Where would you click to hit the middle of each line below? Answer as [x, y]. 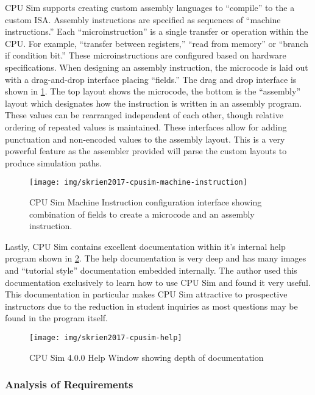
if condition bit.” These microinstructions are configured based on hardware [146, 55]
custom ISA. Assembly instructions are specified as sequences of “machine [143, 19]
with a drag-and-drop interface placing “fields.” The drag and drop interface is [151, 79]
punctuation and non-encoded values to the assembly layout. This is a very [145, 139]
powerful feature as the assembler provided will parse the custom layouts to [146, 151]
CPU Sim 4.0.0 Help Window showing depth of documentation [147, 357]
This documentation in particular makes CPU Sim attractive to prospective [146, 294]
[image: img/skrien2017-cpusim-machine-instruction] [138, 183]
